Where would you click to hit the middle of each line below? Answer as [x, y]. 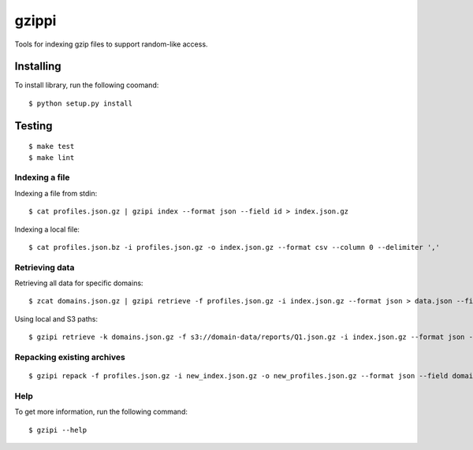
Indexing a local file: [47, 229]
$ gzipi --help [58, 430]
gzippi [35, 20]
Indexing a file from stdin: [56, 193]
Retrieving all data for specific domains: [79, 283]
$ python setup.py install [81, 103]
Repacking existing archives [70, 357]
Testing [34, 126]
